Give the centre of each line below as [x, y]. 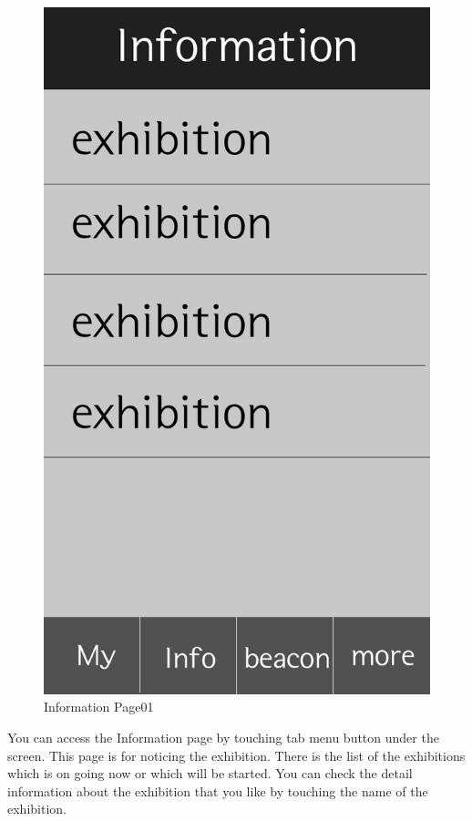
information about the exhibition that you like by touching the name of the [218, 790]
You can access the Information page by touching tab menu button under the [223, 737]
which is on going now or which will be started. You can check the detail [210, 773]
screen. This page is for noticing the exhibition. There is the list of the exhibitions [236, 755]
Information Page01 [99, 707]
